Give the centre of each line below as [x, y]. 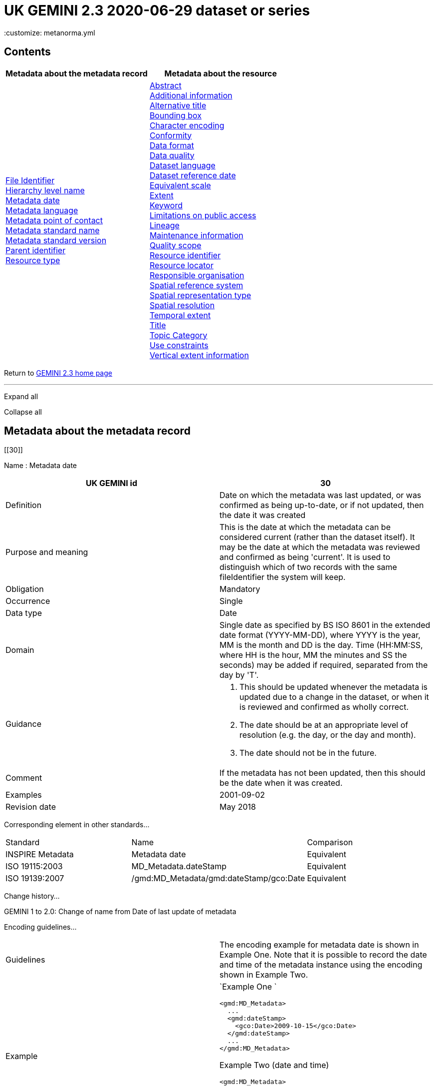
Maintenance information [196, 235]
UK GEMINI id [111, 483]
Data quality [172, 155]
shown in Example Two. [264, 975]
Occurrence [28, 601]
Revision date [31, 807]
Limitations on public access [203, 215]
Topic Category [178, 335]
